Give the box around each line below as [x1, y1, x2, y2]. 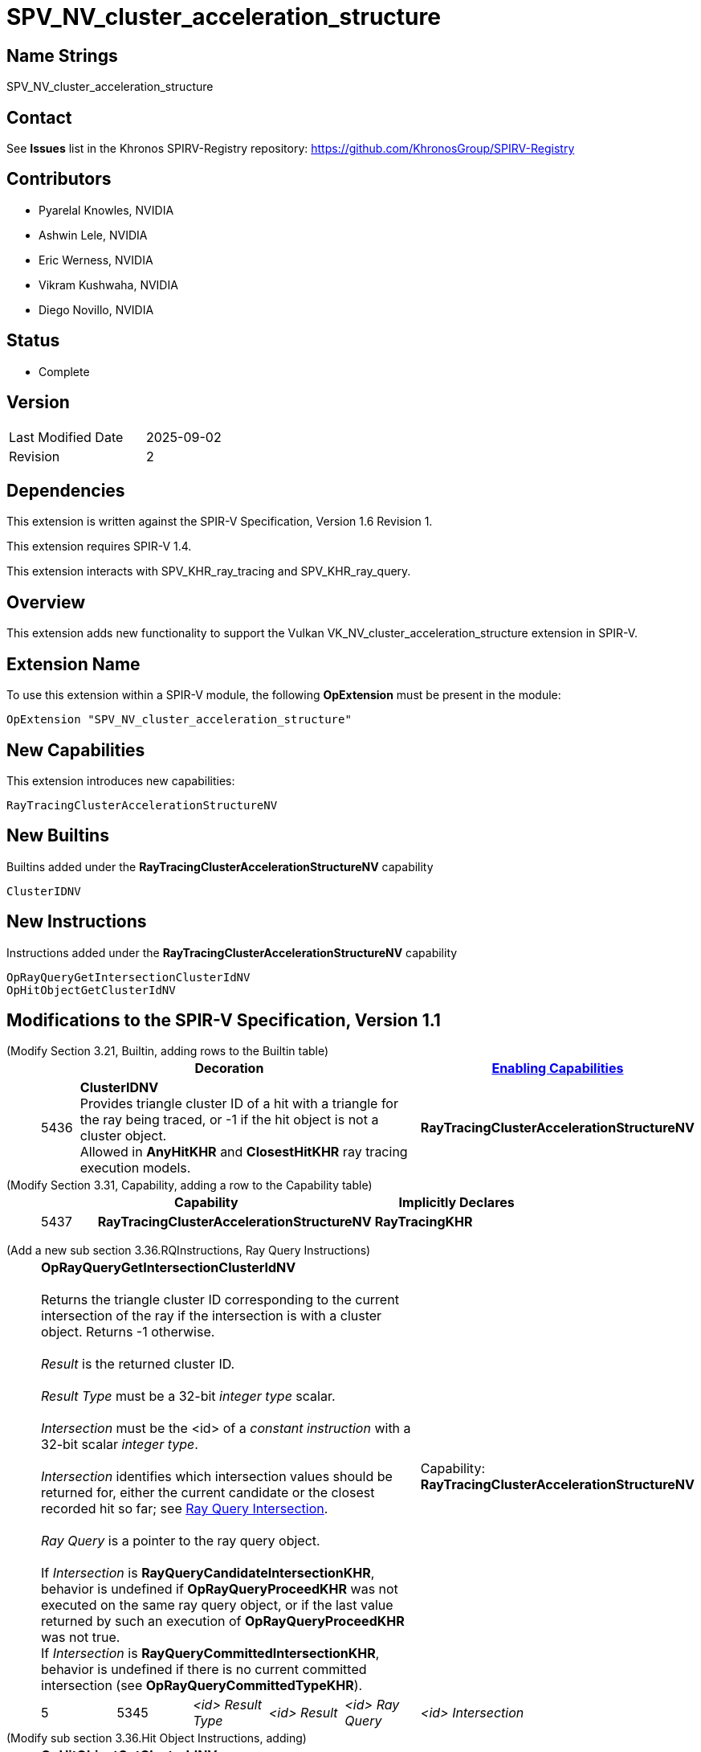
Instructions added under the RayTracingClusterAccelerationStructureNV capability [6, 945, 458, 960]
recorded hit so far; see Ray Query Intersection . [41, 1500, 328, 1517]
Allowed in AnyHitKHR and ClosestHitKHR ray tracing [79, 1144, 408, 1160]
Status [6, 330, 60, 351]
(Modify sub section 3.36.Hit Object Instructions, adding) [6, 1731, 307, 1746]
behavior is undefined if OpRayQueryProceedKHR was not [41, 1581, 398, 1598]
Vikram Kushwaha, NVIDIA [39, 277, 178, 292]
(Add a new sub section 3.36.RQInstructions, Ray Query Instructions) [6, 1243, 371, 1258]
